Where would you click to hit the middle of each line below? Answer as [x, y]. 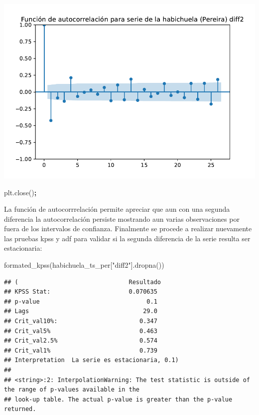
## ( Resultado [82, 282]
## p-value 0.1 [81, 301]
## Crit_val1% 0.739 [81, 350]
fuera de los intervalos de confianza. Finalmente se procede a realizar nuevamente [128, 228]
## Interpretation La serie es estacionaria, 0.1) [91, 360]
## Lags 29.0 [81, 311]
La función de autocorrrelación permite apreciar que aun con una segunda [117, 209]
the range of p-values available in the [72, 390]
